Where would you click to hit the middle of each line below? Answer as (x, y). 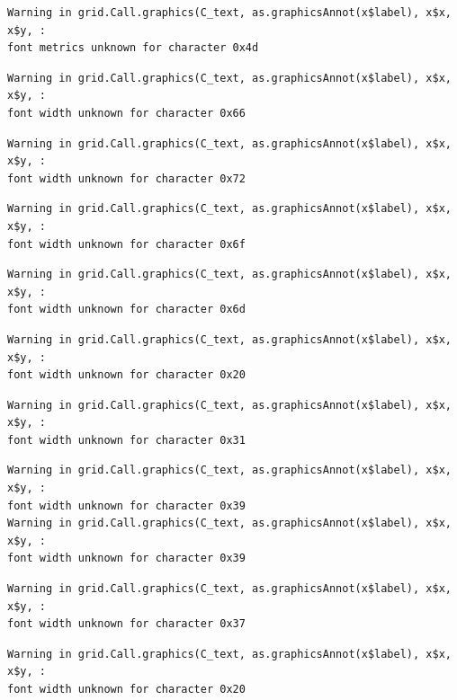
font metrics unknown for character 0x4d (133, 48)
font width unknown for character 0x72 (126, 178)
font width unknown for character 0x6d (126, 310)
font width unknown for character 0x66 (126, 113)
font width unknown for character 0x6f (126, 244)
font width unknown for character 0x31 (126, 440)
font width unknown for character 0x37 (126, 624)
